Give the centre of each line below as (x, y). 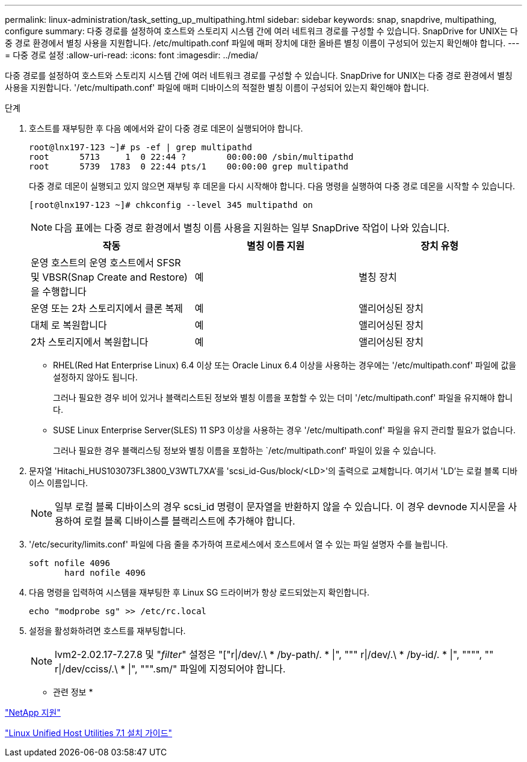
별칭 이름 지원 (276, 246)
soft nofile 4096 (69, 563)
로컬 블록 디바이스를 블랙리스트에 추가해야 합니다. (190, 521)
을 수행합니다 (59, 291)
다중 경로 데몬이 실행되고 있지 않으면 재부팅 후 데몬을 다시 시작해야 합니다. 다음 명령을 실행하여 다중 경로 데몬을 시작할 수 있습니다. (272, 186)
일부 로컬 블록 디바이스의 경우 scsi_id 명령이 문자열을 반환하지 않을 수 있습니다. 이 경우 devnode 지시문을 (280, 507)
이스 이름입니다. (59, 483)
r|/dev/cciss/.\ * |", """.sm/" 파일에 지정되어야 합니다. (170, 669)
